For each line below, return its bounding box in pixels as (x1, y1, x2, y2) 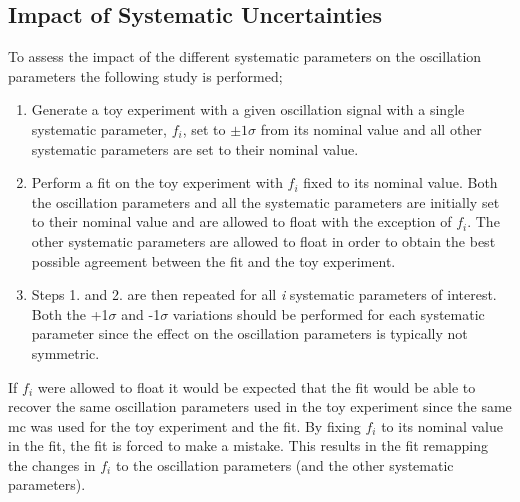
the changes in (8, 454, 96, 475)
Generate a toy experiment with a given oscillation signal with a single (31, 99, 465, 120)
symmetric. (31, 342, 100, 363)
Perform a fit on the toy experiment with (31, 172, 283, 193)
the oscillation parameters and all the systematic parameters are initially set (31, 191, 500, 212)
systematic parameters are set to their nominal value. (31, 138, 359, 159)
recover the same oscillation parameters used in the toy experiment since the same (8, 396, 512, 417)
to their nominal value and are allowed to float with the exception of (31, 211, 452, 232)
